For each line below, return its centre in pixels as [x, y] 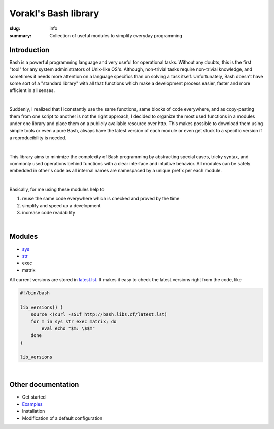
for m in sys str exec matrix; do [74, 321]
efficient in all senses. [32, 90]
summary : [21, 35]
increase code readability [49, 213]
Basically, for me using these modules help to [57, 189]
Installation [33, 411]
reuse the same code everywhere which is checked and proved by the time [101, 199]
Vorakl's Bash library [54, 13]
